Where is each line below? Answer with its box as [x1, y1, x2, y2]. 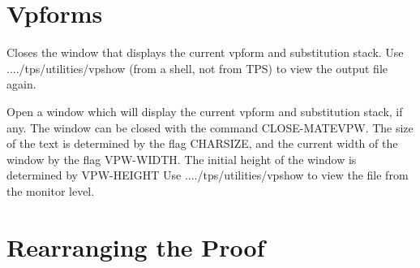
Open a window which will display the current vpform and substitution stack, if [6, 102, 403, 119]
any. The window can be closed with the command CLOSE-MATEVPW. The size [6, 119, 414, 136]
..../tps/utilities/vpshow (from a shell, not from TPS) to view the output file [6, 59, 388, 76]
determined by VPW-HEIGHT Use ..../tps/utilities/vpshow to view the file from [6, 166, 409, 184]
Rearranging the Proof [6, 230, 265, 263]
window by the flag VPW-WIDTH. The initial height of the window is [6, 150, 357, 167]
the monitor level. [6, 182, 95, 199]
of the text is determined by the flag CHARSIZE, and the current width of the [6, 135, 398, 152]
